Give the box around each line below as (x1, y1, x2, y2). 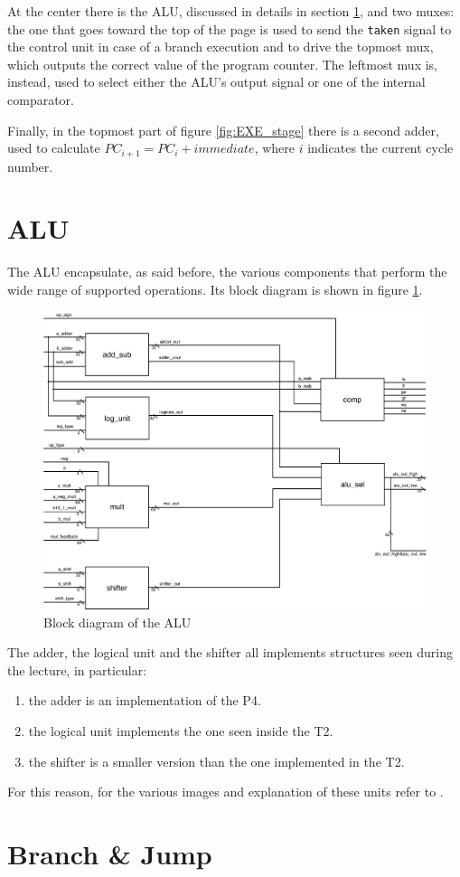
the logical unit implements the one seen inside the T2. (28, 721, 333, 740)
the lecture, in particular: (7, 660, 147, 679)
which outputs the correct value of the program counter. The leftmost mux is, (7, 54, 438, 73)
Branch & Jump (7, 835, 212, 872)
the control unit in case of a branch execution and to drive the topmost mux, (7, 37, 434, 56)
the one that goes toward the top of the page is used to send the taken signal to (7, 19, 452, 38)
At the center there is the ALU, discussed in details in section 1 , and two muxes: (7, 2, 455, 20)
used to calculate (7, 138, 100, 157)
